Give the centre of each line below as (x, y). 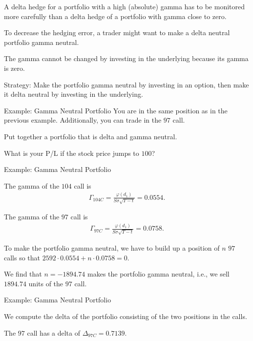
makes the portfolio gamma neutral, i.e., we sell (158, 274)
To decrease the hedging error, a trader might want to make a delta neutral (117, 32)
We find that (23, 274)
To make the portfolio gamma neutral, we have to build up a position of (112, 248)
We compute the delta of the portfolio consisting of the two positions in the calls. (126, 316)
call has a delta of (54, 332)
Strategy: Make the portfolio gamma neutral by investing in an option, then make (126, 84)
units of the (46, 283)
